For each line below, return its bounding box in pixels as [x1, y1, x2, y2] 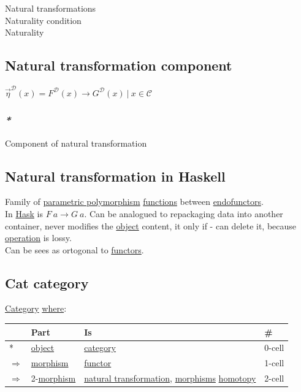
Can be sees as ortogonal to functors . [5, 243, 144, 256]
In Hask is [5, 207, 43, 220]
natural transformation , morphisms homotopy [84, 372, 256, 385]
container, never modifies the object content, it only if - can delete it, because [5, 219, 297, 232]
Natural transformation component [5, 56, 232, 75]
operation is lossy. [5, 231, 72, 244]
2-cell [264, 372, 284, 385]
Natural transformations [5, 2, 96, 14]
